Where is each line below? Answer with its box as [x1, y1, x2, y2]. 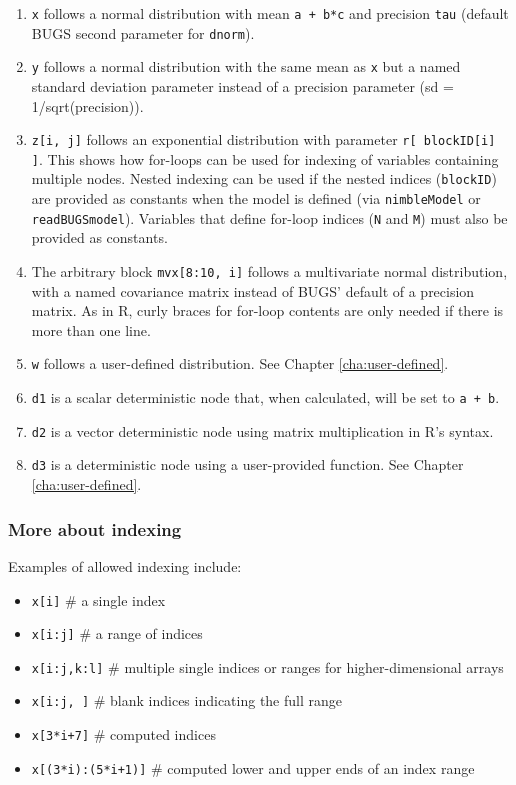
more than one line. [31, 319, 151, 340]
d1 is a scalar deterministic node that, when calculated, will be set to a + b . [31, 387, 500, 408]
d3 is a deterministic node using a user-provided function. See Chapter [31, 454, 464, 475]
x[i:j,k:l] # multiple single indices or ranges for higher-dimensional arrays [31, 656, 504, 677]
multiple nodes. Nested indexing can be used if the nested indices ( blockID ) [31, 168, 497, 189]
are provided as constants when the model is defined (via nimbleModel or [31, 188, 481, 209]
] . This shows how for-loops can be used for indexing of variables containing [31, 148, 499, 169]
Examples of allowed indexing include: [8, 555, 242, 576]
